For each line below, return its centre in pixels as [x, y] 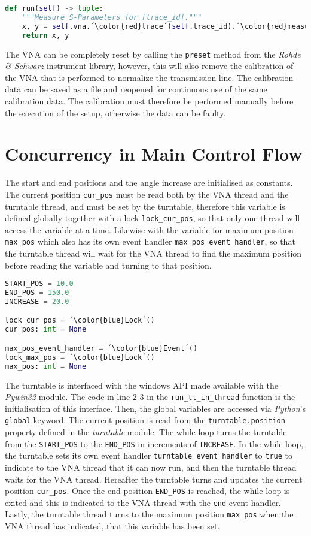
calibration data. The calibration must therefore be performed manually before [149, 100]
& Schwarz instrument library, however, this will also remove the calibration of [149, 66]
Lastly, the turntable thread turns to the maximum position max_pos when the [149, 514]
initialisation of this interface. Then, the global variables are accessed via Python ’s [155, 408]
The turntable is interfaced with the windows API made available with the [141, 385]
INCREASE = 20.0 [37, 301]
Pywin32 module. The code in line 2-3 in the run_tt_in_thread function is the [150, 397]
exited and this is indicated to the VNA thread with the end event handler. [143, 502]
